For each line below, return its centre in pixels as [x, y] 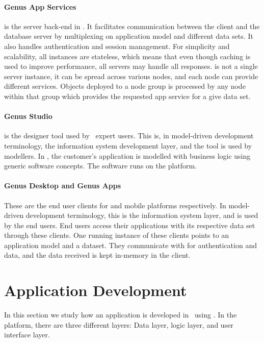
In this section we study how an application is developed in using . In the [121, 315]
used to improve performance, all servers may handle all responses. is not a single [131, 66]
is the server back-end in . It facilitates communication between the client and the [132, 26]
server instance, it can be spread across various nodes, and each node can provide [131, 76]
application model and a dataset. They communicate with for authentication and [130, 245]
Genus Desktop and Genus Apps [63, 186]
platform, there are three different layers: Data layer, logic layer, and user [119, 324]
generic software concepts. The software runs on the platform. [101, 166]
